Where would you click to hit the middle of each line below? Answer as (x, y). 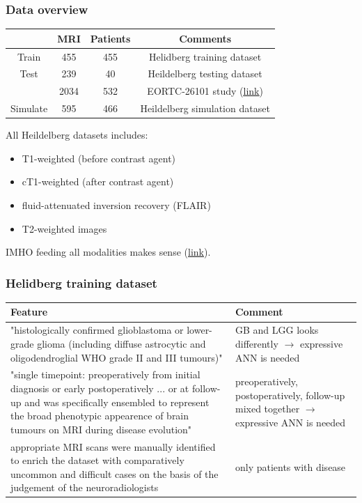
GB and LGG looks (277, 330)
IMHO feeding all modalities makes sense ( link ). (108, 252)
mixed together (267, 409)
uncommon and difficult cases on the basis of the (115, 473)
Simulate (29, 108)
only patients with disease (290, 466)
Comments (205, 38)
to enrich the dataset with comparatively (97, 460)
